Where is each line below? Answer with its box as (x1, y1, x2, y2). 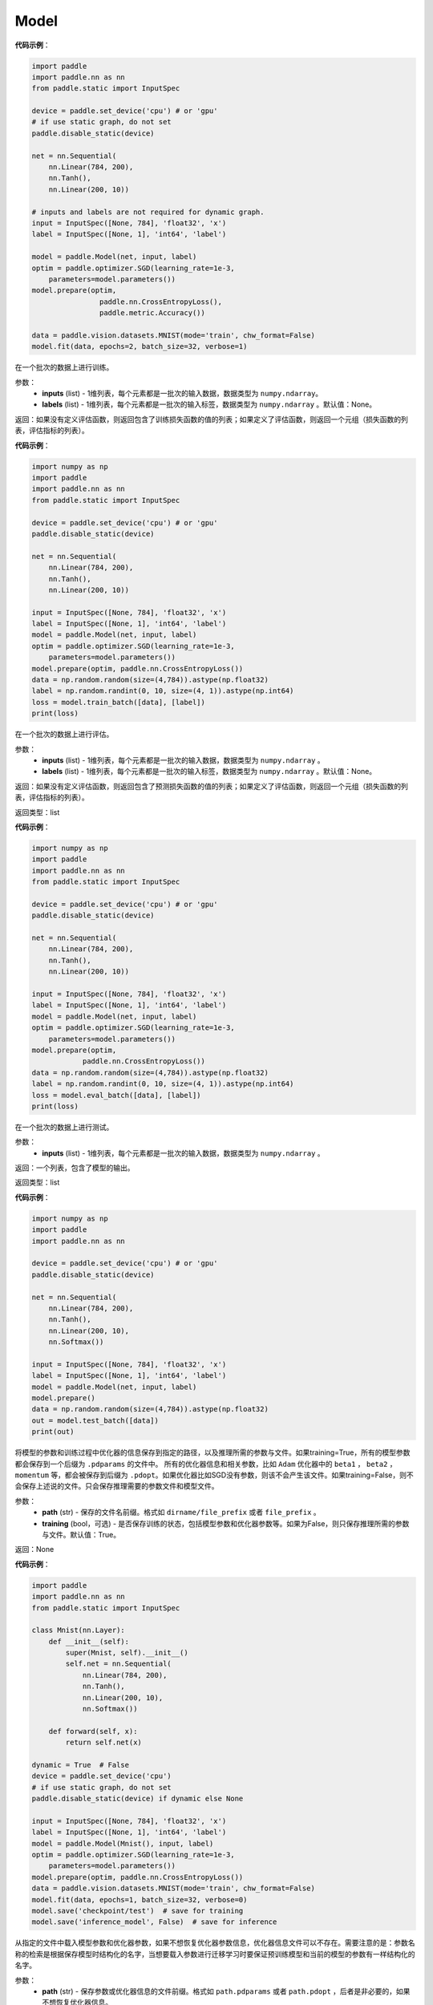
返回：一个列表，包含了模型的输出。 (14, 1163, 135, 1173)
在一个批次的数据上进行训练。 (14, 363, 114, 372)
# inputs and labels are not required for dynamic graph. (31, 207, 265, 217)
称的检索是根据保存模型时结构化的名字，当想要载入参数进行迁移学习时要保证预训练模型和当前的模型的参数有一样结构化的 (14, 1949, 415, 1958)
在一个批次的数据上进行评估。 (14, 730, 114, 739)
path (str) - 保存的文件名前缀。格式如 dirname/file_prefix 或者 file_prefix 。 (42, 1508, 321, 1517)
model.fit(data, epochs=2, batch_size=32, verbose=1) (31, 342, 248, 351)
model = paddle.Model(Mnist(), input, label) (31, 1839, 214, 1848)
